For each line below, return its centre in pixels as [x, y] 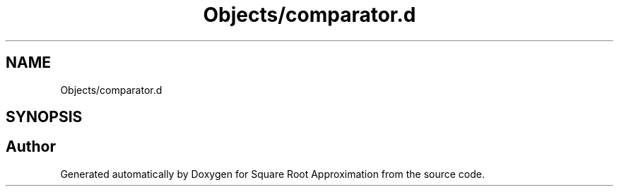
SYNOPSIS [44, 117]
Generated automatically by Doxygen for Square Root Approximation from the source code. [272, 174]
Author [31, 147]
